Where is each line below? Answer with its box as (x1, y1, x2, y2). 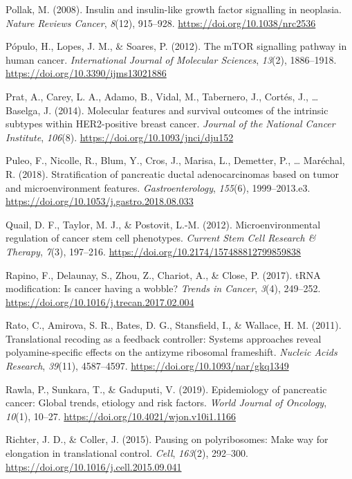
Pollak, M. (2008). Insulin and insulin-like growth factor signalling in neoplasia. (6, 2, 342, 16)
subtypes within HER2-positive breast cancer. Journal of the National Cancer (6, 116, 335, 131)
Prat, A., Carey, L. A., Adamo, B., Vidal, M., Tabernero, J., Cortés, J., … (6, 89, 319, 103)
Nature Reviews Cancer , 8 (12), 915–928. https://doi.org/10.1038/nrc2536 (6, 15, 316, 30)
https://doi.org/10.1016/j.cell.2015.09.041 (6, 459, 182, 473)
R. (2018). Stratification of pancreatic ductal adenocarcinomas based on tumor (6, 166, 339, 181)
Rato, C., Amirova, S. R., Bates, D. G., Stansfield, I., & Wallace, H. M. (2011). (6, 318, 342, 332)
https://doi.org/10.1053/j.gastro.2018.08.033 (6, 194, 194, 208)
